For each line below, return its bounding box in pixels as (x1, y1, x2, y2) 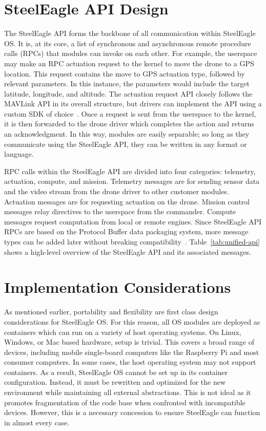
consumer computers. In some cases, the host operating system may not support (4, 357, 256, 367)
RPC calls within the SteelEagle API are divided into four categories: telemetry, (4, 165, 256, 176)
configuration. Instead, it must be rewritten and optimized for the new (4, 377, 226, 387)
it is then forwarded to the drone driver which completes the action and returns (4, 118, 254, 129)
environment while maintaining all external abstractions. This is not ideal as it (4, 387, 251, 398)
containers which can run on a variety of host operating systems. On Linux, (4, 326, 241, 337)
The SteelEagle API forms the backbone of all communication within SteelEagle (4, 28, 256, 39)
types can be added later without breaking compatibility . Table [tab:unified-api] (4, 236, 260, 247)
